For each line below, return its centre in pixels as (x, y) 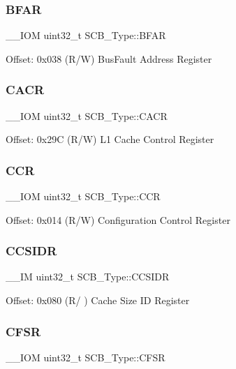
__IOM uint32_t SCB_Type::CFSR (86, 357)
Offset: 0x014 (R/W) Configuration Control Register (118, 219)
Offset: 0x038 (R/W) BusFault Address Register (109, 58)
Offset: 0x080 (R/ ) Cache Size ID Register (98, 300)
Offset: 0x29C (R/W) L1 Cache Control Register (110, 139)
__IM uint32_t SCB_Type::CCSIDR (88, 277)
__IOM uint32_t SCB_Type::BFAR (86, 35)
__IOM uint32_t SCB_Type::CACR (87, 115)
